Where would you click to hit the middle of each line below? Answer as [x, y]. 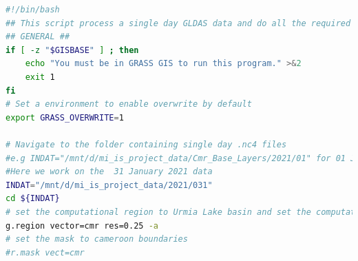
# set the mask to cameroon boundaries [97, 239]
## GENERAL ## [38, 37]
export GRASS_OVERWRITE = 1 [65, 117]
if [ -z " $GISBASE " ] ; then [72, 50]
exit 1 [40, 77]
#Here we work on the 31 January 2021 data [109, 172]
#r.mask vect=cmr [45, 252]
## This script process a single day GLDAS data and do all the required [178, 23]
